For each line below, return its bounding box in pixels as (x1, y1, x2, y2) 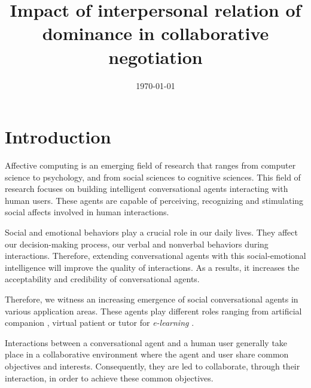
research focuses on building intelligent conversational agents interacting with (5, 182, 288, 195)
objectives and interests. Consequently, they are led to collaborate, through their (5, 359, 300, 372)
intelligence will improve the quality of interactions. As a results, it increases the (5, 261, 300, 273)
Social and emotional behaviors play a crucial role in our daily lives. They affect (5, 226, 298, 238)
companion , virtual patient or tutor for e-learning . (5, 316, 194, 329)
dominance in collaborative (42, 21, 269, 45)
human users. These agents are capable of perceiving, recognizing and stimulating (5, 194, 304, 206)
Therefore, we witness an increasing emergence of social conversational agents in (5, 292, 298, 305)
